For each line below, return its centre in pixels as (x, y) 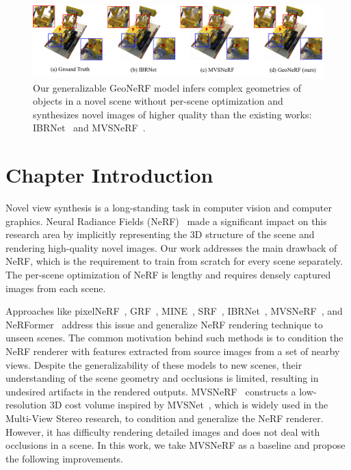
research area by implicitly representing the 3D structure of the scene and (160, 234)
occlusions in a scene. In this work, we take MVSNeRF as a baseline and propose (175, 445)
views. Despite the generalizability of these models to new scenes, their (154, 364)
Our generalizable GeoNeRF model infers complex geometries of (167, 87)
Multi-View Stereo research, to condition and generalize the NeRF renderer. (165, 418)
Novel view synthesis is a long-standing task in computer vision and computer (169, 208)
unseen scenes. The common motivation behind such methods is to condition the (174, 338)
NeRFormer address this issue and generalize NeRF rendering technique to (164, 324)
